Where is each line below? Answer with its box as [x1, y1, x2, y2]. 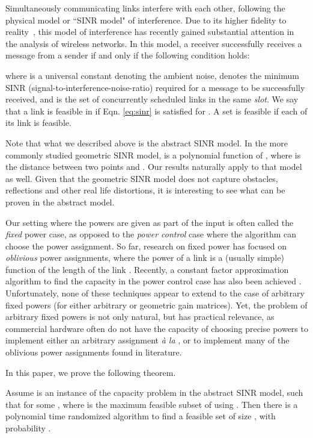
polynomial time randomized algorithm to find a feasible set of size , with [5, 410, 276, 422]
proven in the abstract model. [5, 195, 115, 208]
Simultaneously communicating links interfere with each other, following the [5, 2, 285, 14]
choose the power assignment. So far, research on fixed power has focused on [5, 239, 287, 252]
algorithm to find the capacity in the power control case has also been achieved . [5, 275, 302, 287]
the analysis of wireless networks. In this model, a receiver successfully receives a [5, 37, 302, 49]
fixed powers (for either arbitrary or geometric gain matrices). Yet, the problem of [5, 298, 308, 311]
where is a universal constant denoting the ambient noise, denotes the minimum [5, 69, 299, 81]
